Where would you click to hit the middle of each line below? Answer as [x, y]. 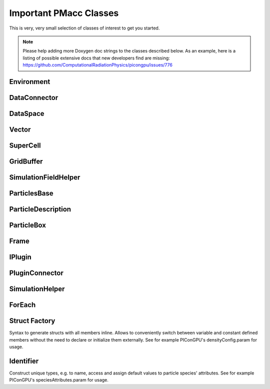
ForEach [22, 305]
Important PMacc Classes [64, 13]
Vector [20, 129]
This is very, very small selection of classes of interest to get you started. [84, 28]
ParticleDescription [40, 209]
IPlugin [20, 257]
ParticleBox [27, 225]
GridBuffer [26, 161]
